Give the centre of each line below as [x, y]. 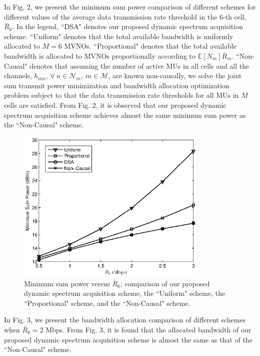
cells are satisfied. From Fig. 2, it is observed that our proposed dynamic [115, 105]
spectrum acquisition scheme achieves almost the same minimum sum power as [125, 115]
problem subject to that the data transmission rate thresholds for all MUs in [121, 95]
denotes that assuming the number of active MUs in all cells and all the [139, 65]
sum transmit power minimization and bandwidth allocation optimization [117, 85]
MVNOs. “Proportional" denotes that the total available [150, 46]
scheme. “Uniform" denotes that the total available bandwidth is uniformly [119, 36]
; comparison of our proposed [165, 283]
